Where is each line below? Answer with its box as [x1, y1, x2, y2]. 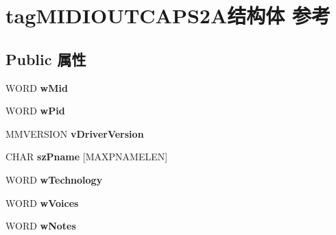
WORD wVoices [5, 195, 79, 210]
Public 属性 [5, 48, 86, 69]
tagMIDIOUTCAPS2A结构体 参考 [5, 1, 331, 29]
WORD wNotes [5, 219, 76, 233]
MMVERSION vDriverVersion [5, 126, 144, 140]
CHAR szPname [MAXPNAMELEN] [5, 149, 168, 164]
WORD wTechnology [5, 172, 103, 186]
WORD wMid [5, 80, 68, 95]
